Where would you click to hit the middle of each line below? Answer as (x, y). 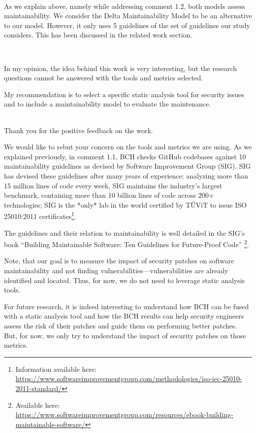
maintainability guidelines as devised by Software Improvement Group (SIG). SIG (128, 166)
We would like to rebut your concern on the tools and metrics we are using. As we (128, 147)
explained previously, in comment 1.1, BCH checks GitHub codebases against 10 (125, 156)
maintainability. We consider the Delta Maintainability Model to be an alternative (128, 16)
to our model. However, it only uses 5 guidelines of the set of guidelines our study (127, 25)
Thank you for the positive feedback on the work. (79, 130)
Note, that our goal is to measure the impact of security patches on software (119, 261)
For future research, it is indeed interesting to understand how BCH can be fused (127, 306)
